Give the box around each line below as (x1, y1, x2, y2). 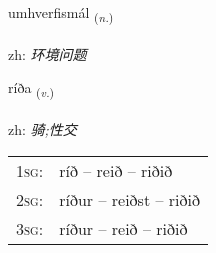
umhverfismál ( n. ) (8, 2, 114, 25)
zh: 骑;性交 (8, 119, 77, 140)
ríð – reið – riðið (59, 158, 173, 182)
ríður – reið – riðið (59, 216, 188, 240)
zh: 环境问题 (8, 43, 87, 64)
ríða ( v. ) (8, 77, 55, 101)
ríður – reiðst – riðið (59, 187, 200, 211)
